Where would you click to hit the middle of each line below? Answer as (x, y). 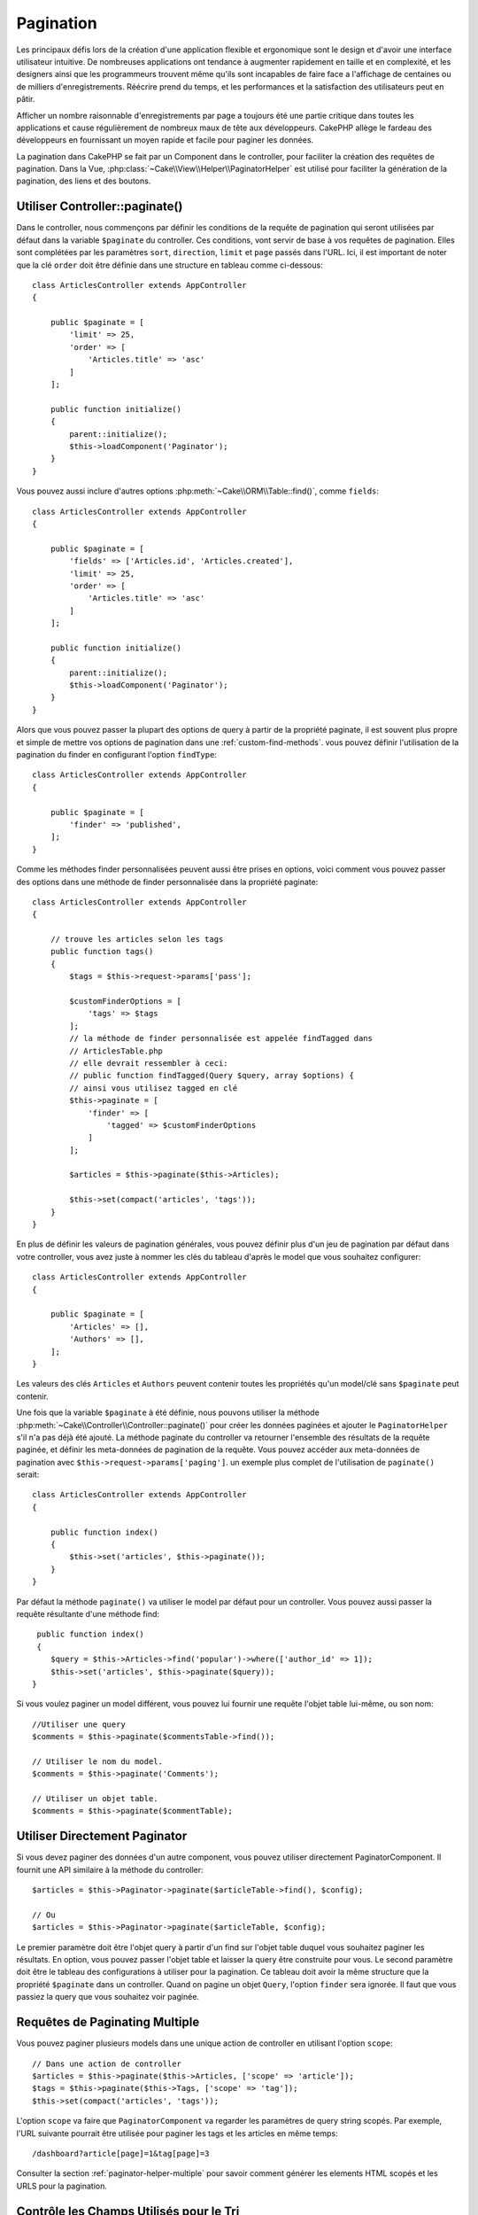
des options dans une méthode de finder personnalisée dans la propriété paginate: (167, 882)
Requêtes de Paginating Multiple (108, 2022)
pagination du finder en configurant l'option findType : (116, 754)
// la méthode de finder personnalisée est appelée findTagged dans (221, 1038)
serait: (28, 1474)
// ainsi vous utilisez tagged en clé (154, 1088)
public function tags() (102, 952)
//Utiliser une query (79, 1724)
